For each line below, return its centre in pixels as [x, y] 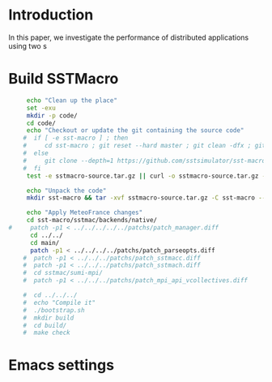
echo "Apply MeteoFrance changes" [85, 212]
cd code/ [41, 123]
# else [36, 153]
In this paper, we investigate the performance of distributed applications [129, 37]
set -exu [41, 108]
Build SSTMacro [64, 79]
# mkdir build [49, 318]
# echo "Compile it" [59, 303]
